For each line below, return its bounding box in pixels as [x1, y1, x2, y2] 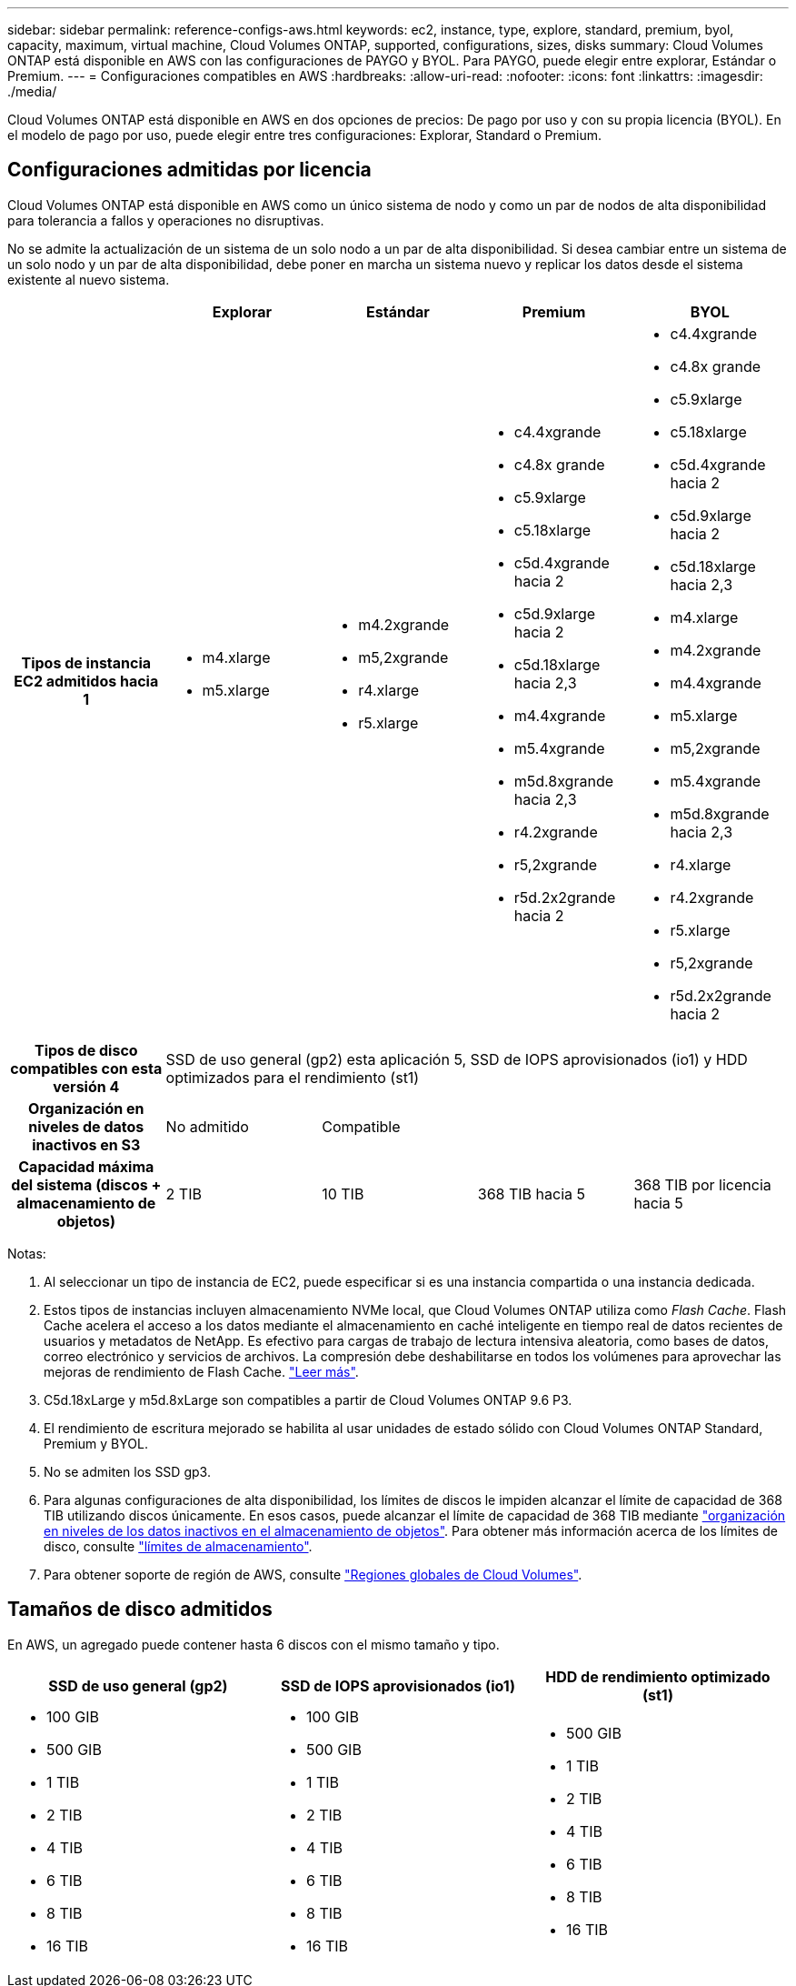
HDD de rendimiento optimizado [545, 1667, 771, 1686]
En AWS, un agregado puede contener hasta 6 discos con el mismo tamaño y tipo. [7, 1636, 500, 1652]
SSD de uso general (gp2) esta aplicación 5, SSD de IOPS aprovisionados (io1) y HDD [165, 1049, 748, 1068]
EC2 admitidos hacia [14, 671, 159, 690]
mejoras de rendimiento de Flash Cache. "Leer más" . [44, 1363, 359, 1379]
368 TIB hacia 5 [477, 1184, 586, 1203]
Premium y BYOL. [44, 1435, 148, 1451]
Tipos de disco [34, 1040, 138, 1059]
